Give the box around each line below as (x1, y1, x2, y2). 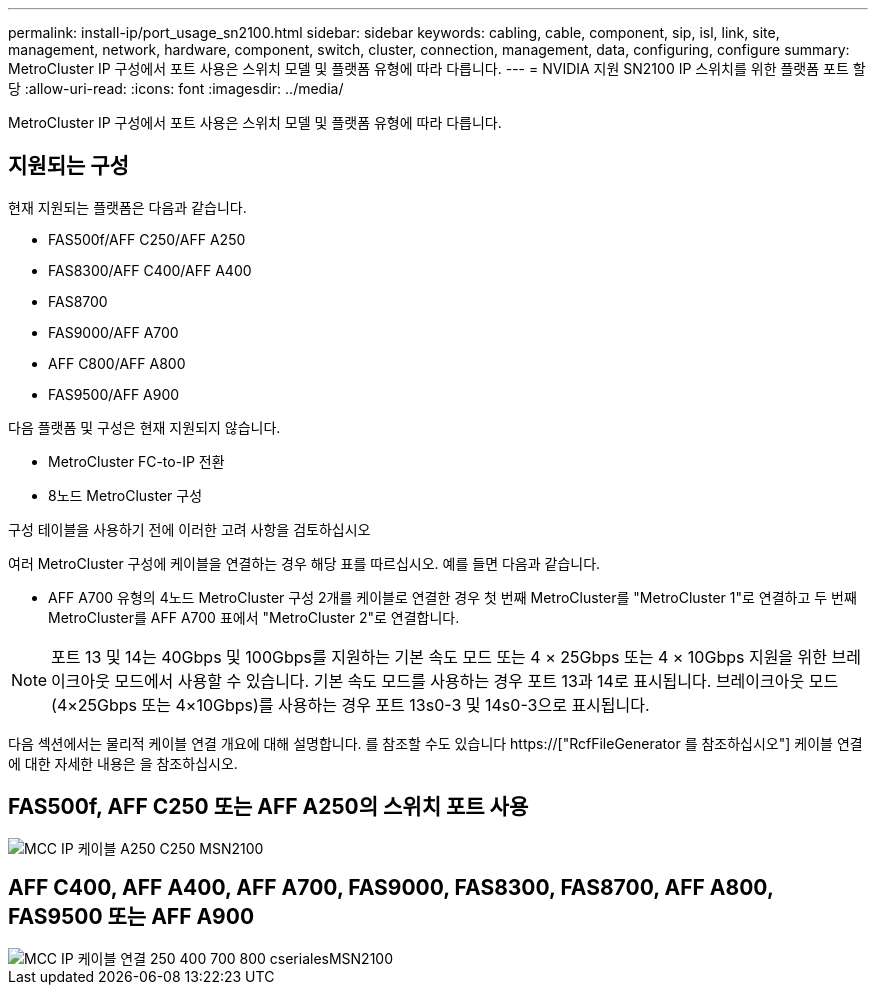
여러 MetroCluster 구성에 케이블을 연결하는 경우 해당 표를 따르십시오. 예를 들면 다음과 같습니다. (8, 554, 601, 572)
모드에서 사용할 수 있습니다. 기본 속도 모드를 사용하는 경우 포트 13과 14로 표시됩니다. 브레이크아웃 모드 (114, 670, 839, 691)
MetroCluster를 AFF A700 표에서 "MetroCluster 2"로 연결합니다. (48, 608, 460, 626)
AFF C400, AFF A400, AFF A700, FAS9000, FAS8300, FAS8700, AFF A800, (8, 875, 774, 901)
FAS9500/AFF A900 (48, 385, 180, 403)
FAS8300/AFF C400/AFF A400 (48, 261, 252, 279)
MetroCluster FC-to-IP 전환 (48, 452, 225, 470)
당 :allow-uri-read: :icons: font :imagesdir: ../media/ (8, 80, 344, 97)
